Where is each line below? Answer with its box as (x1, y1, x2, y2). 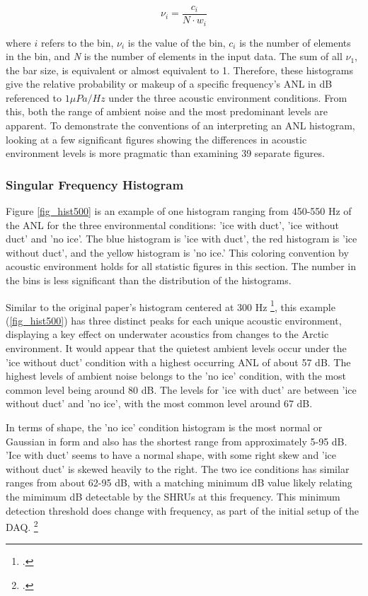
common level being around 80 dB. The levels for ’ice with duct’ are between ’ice (6, 382, 357, 397)
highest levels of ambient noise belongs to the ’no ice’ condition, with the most (6, 368, 347, 383)
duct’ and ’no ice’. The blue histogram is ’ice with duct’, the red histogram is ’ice (6, 231, 357, 246)
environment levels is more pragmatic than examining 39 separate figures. (6, 146, 325, 160)
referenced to (6, 90, 62, 105)
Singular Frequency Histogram (6, 175, 184, 193)
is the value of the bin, (127, 35, 226, 49)
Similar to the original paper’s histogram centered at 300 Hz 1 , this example (6, 297, 335, 314)
